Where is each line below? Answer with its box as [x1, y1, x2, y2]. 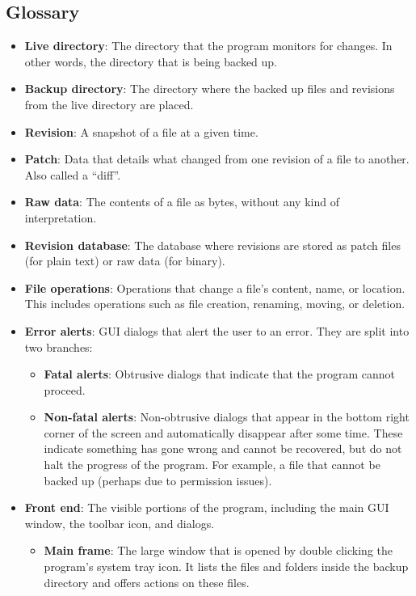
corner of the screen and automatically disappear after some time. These [44, 424, 403, 441]
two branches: [24, 338, 93, 355]
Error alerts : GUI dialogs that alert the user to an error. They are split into [24, 322, 410, 339]
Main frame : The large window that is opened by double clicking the [44, 542, 393, 559]
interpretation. [24, 209, 97, 226]
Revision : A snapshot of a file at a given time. [24, 123, 258, 140]
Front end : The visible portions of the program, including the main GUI [24, 499, 389, 516]
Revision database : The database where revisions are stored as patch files [24, 236, 401, 253]
